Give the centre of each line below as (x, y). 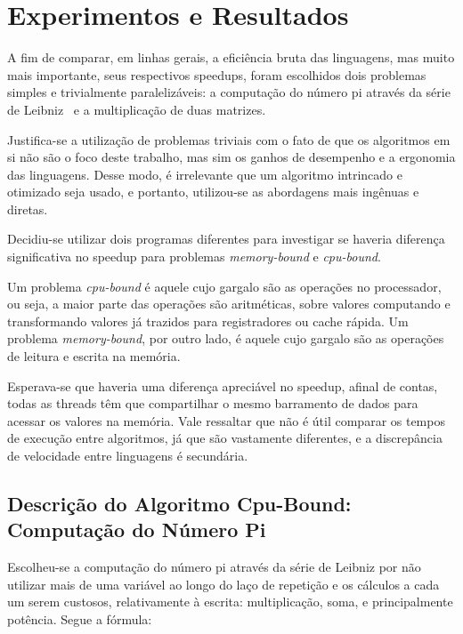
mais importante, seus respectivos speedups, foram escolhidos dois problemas (217, 74)
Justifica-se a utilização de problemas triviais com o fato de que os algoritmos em (229, 139)
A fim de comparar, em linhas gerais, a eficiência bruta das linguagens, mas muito (231, 57)
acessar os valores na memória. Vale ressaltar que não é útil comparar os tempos (226, 420)
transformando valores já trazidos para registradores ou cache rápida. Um (208, 321)
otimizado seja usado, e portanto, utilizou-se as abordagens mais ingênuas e (213, 192)
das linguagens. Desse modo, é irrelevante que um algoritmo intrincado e (205, 174)
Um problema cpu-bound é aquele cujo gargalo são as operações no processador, (224, 286)
